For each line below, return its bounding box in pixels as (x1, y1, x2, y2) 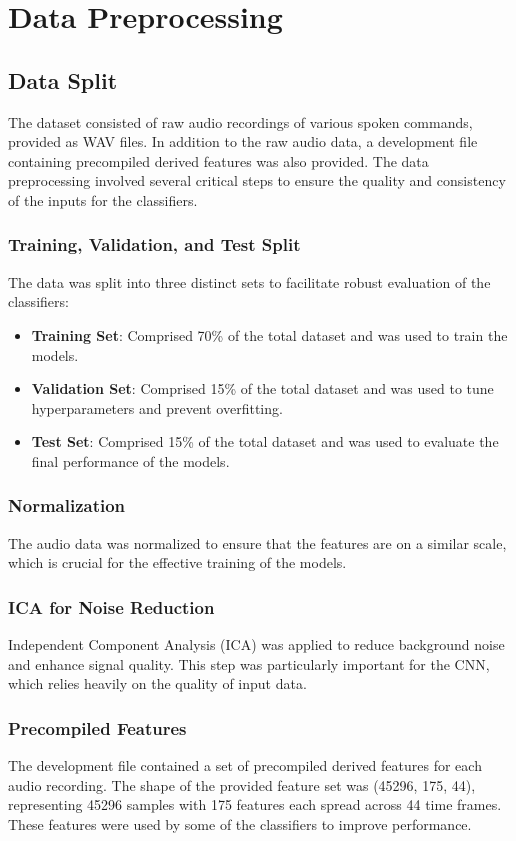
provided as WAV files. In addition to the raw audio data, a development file (8, 131, 478, 152)
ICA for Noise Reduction (8, 594, 215, 619)
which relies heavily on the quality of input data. (8, 673, 307, 694)
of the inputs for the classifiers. (8, 189, 198, 210)
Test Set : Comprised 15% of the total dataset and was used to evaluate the (31, 431, 499, 452)
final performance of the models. (31, 450, 230, 471)
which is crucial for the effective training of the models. (8, 552, 347, 573)
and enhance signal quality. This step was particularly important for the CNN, (8, 653, 490, 674)
